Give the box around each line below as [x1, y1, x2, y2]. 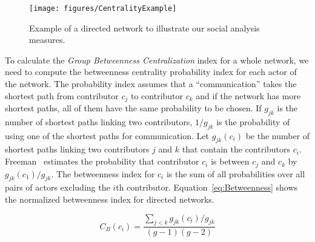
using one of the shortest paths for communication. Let [5, 129, 209, 142]
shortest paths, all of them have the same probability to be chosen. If [5, 102, 262, 114]
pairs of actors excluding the [5, 181, 110, 194]
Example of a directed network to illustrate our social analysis [29, 21, 260, 34]
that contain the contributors [182, 143, 291, 155]
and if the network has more [196, 89, 301, 102]
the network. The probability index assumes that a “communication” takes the [5, 77, 297, 90]
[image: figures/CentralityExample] [29, 4, 177, 13]
